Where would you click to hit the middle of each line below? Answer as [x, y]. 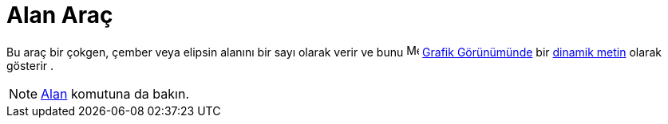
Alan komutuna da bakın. [115, 93]
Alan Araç [60, 15]
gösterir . [30, 65]
